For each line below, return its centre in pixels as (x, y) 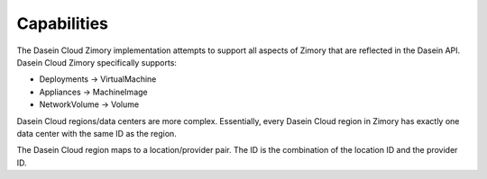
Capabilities (62, 23)
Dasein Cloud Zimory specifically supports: (97, 62)
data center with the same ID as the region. (97, 133)
